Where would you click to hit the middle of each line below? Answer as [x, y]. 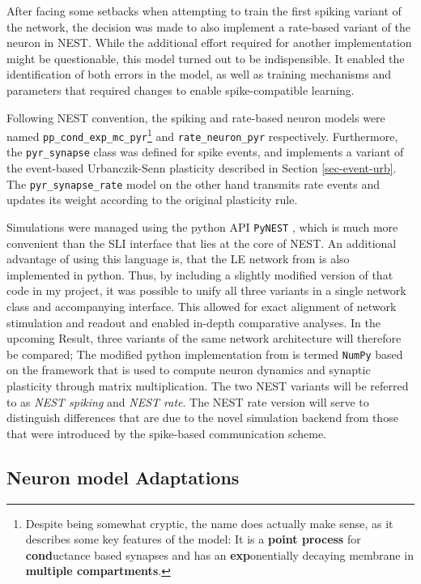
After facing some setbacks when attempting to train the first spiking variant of [204, 11]
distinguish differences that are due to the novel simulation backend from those [202, 418]
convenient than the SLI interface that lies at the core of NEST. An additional [202, 243]
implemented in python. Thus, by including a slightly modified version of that [200, 274]
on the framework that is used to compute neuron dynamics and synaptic [189, 370]
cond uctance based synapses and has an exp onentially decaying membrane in [219, 554]
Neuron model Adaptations [123, 477]
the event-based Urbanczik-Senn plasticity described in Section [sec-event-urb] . [202, 168]
